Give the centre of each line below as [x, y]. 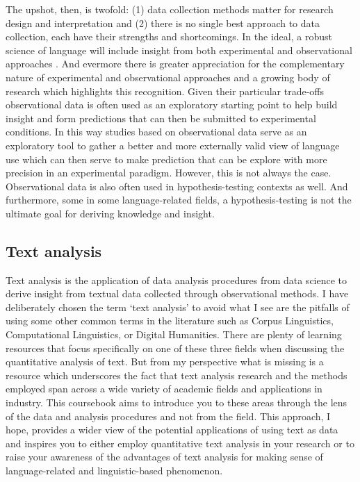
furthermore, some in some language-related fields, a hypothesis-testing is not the [179, 200]
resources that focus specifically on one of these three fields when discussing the [175, 348]
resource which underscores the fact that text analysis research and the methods [177, 375]
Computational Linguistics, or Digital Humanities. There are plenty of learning [174, 334]
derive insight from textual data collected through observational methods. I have [177, 293]
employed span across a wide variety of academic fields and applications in [164, 389]
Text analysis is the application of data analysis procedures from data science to [177, 280]
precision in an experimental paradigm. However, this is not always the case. [169, 173]
